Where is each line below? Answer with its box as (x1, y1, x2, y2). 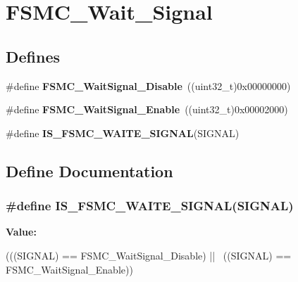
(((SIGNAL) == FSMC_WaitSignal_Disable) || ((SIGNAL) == (6, 248, 292, 262)
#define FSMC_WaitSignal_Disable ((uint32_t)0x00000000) (6, 78, 291, 93)
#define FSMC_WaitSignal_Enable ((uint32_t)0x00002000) (6, 102, 288, 117)
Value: (6, 224, 37, 239)
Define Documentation (6, 160, 173, 181)
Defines (6, 45, 61, 67)
